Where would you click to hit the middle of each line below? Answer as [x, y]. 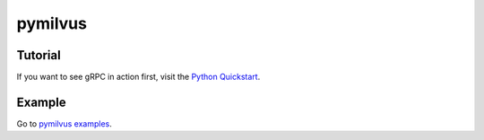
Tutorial [39, 55]
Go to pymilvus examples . [64, 123]
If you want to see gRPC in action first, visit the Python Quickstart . [138, 77]
